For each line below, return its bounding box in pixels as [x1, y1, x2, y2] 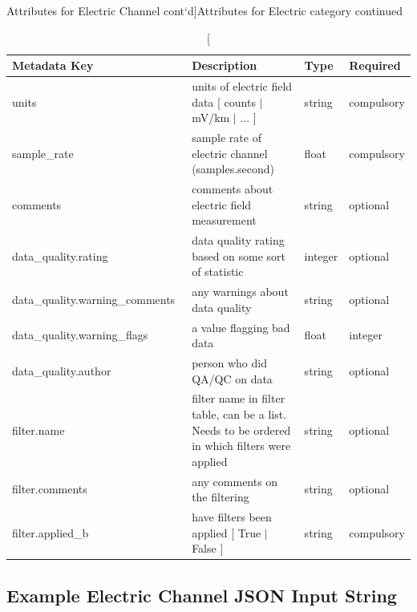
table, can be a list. [192, 406, 287, 423]
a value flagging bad [192, 318, 290, 335]
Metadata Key [12, 57, 94, 74]
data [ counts [192, 93, 256, 110]
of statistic [192, 263, 244, 280]
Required [349, 57, 401, 74]
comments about [192, 180, 273, 197]
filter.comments [12, 480, 87, 497]
